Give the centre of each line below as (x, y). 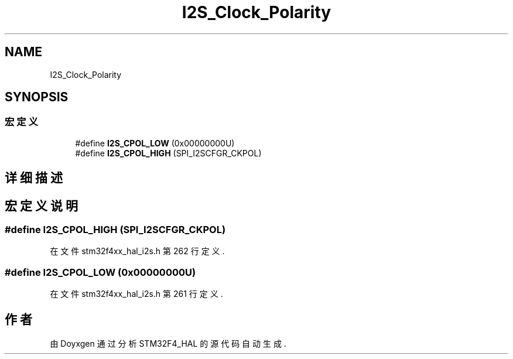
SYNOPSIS (37, 97)
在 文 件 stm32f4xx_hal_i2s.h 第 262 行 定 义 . (137, 251)
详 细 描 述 (34, 178)
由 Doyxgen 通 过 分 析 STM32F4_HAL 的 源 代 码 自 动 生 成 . (168, 344)
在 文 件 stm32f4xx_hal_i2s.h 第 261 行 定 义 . (136, 294)
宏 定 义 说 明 (41, 206)
